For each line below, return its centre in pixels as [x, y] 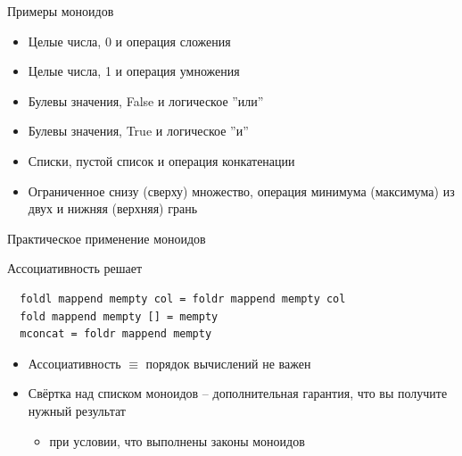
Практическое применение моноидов [107, 238]
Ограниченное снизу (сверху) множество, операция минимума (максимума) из [241, 191]
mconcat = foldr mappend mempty [116, 334]
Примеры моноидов [61, 11]
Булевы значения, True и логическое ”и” [138, 131]
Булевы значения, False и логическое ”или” [146, 100]
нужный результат [77, 410]
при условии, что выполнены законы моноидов [177, 440]
